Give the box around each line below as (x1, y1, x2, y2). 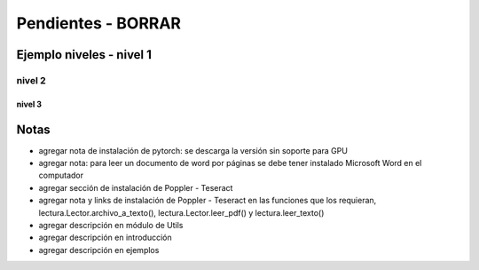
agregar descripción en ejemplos (38, 244, 160, 255)
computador (38, 170, 84, 181)
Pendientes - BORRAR (16, 13, 182, 33)
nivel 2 (16, 74, 46, 86)
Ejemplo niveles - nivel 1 (16, 47, 153, 62)
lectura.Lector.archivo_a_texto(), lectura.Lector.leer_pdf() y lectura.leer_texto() (38, 207, 325, 218)
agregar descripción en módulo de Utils (38, 219, 184, 230)
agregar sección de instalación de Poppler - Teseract (38, 182, 233, 193)
